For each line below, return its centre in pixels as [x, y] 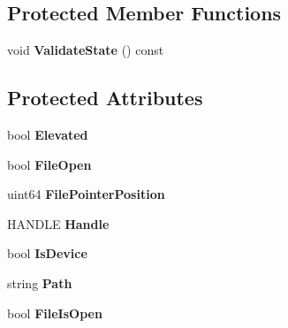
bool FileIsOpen [55, 313]
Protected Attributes [105, 98]
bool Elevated [48, 134]
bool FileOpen [49, 164]
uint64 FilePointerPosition [86, 194]
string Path [40, 282]
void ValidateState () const [86, 50]
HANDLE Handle [58, 223]
